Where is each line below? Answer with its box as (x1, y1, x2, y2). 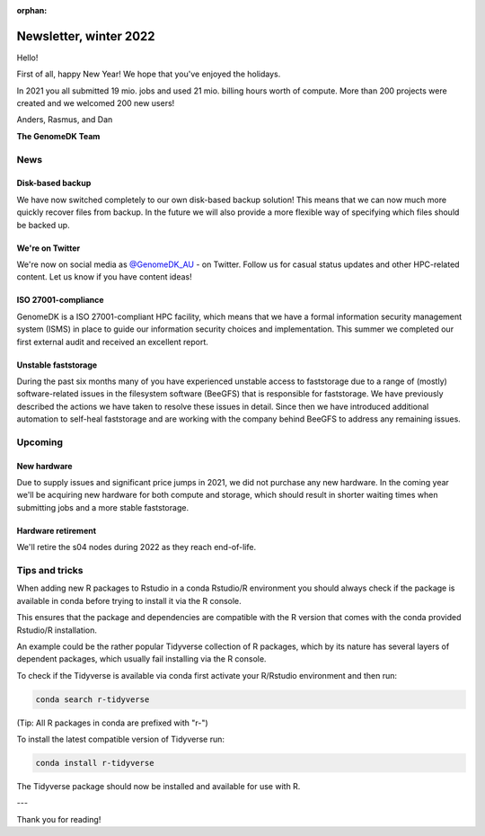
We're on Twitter (16, 243, 81, 253)
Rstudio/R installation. (16, 625, 98, 636)
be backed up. (16, 219, 71, 230)
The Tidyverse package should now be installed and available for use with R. (16, 781, 301, 792)
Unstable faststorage (16, 360, 98, 370)
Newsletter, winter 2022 (16, 28, 156, 44)
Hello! (16, 52, 39, 63)
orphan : (16, 5, 48, 15)
